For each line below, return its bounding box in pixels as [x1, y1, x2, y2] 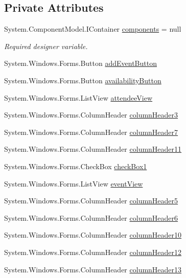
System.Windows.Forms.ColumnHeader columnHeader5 [4, 195, 178, 206]
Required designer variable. [4, 40, 88, 51]
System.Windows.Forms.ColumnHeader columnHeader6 [4, 212, 178, 223]
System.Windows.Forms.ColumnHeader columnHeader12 [4, 246, 182, 257]
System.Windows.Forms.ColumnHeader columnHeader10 [4, 229, 182, 240]
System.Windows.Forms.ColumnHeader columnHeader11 [4, 144, 182, 154]
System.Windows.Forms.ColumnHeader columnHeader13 [4, 264, 182, 274]
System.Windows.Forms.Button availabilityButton [4, 75, 161, 85]
